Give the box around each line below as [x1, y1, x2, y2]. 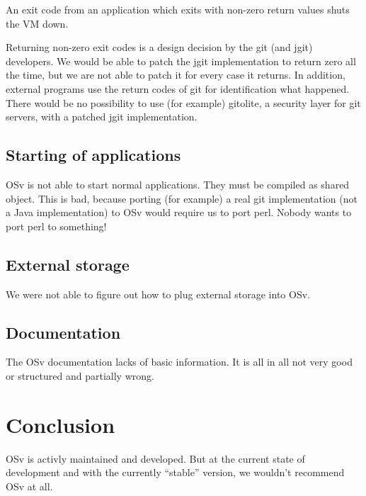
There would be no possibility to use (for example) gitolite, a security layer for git [6, 95, 361, 110]
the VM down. [6, 16, 69, 30]
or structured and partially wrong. [6, 368, 154, 383]
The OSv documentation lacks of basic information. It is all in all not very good [6, 354, 353, 369]
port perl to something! [6, 218, 107, 233]
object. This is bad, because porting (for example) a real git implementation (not [6, 191, 358, 205]
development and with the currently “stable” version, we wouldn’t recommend [6, 465, 345, 480]
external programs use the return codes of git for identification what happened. [6, 81, 350, 96]
